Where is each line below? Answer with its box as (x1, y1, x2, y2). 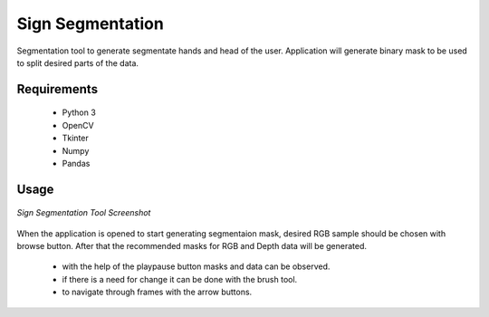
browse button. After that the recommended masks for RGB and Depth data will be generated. (16, 241, 367, 252)
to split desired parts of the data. (16, 57, 139, 68)
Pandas (62, 158, 91, 168)
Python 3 (62, 107, 97, 118)
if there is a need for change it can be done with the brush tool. (62, 274, 298, 284)
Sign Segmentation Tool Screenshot (16, 207, 151, 218)
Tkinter (62, 132, 90, 144)
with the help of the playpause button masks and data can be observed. (62, 261, 331, 272)
